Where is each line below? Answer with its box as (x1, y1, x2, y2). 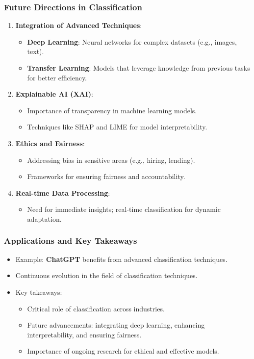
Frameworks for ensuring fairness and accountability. (27, 171, 185, 181)
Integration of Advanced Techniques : (15, 20, 142, 30)
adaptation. (27, 213, 62, 224)
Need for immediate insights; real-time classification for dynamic (27, 204, 221, 214)
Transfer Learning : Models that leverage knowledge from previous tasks (27, 63, 250, 73)
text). (27, 46, 44, 56)
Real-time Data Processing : (15, 187, 110, 198)
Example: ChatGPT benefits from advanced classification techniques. (15, 254, 228, 264)
